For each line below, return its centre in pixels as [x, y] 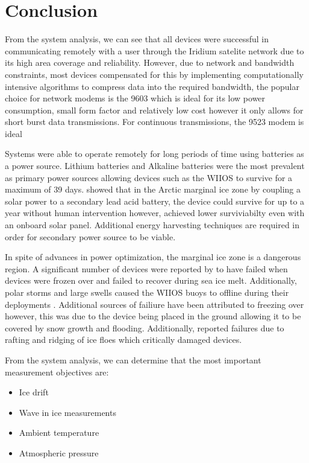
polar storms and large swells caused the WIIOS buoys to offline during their [147, 292]
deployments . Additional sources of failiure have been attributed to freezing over [154, 304]
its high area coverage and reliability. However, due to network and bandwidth [150, 62]
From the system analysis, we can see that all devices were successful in [137, 39]
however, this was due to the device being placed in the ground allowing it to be [153, 316]
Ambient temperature [59, 433]
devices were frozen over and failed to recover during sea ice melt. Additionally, [151, 280]
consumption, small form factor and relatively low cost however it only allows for [154, 110]
